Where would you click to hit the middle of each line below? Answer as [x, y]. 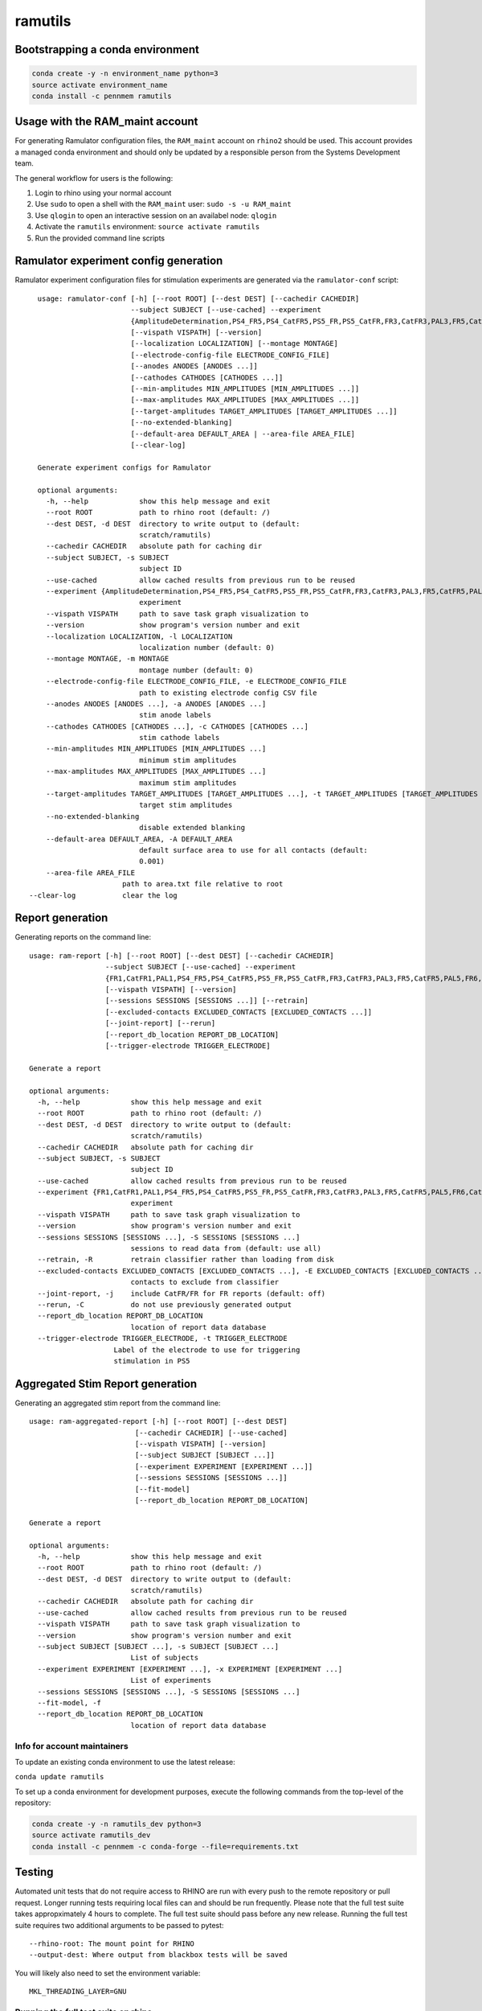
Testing [34, 1872]
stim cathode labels [180, 738]
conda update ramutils [59, 1777]
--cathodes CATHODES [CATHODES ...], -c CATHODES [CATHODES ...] [177, 726]
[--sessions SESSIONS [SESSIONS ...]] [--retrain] [207, 1001]
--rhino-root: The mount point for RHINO [112, 1943]
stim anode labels [176, 715]
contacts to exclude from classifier [205, 1282]
